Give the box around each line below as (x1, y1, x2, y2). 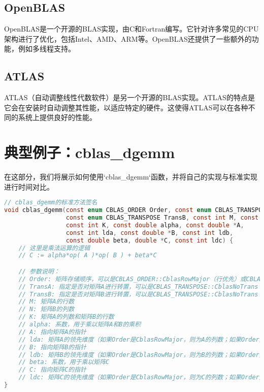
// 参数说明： (18, 267, 60, 275)
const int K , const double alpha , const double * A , (65, 221, 244, 229)
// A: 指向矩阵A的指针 (18, 328, 86, 336)
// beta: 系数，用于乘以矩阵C (18, 358, 110, 366)
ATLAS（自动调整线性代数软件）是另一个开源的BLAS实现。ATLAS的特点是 (4, 92, 255, 103)
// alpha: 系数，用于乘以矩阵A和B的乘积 (18, 321, 141, 328)
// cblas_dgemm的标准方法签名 (4, 199, 97, 206)
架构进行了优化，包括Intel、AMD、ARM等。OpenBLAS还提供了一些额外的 (4, 33, 252, 44)
